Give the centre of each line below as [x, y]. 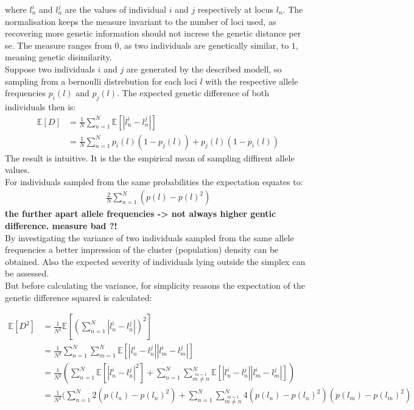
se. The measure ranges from [58, 45]
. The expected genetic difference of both [193, 93]
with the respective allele [252, 81]
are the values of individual [115, 9]
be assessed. [27, 273]
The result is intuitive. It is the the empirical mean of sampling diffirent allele [150, 157]
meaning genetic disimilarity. [58, 57]
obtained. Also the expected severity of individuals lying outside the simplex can [155, 261]
